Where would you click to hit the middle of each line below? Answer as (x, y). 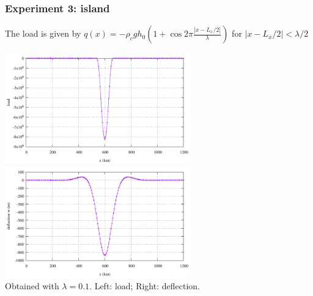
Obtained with (32, 286)
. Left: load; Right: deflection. (145, 286)
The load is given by (43, 33)
